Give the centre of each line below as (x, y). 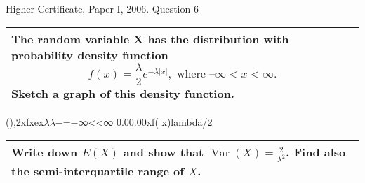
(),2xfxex (25, 122)
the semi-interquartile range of (98, 171)
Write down (45, 152)
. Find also (316, 152)
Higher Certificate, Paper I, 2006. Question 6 (102, 8)
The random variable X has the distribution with (150, 38)
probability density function (90, 54)
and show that (164, 152)
